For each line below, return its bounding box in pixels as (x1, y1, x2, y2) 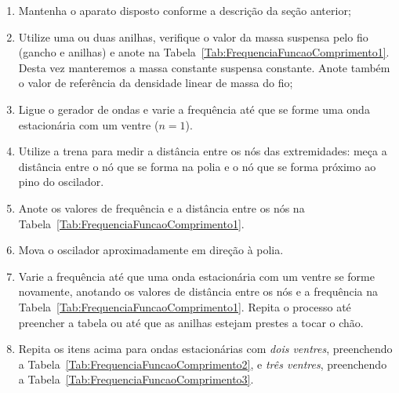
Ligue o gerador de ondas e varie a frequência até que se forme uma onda (18, 100, 370, 117)
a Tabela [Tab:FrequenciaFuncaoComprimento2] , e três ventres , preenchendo (18, 355, 387, 372)
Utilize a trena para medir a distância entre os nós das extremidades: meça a (18, 143, 387, 159)
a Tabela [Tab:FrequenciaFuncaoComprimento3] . (18, 371, 254, 388)
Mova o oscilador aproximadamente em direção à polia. (18, 242, 284, 258)
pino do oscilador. (18, 173, 104, 190)
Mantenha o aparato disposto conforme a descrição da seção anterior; (18, 2, 351, 18)
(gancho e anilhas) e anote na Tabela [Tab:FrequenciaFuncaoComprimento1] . (18, 44, 390, 60)
